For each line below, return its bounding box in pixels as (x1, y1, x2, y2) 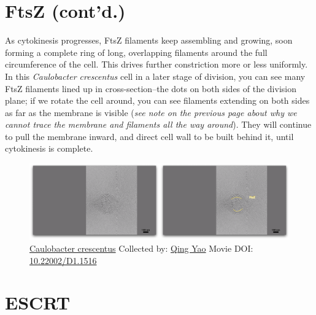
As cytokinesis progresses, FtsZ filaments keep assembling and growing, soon (5, 34, 293, 47)
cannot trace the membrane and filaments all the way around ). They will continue (5, 118, 312, 131)
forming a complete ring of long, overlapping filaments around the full (5, 45, 268, 58)
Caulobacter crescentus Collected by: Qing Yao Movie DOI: (29, 242, 253, 255)
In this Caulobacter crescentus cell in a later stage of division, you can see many (5, 69, 306, 82)
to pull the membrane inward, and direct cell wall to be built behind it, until (5, 130, 294, 142)
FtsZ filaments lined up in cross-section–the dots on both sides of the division (5, 82, 296, 95)
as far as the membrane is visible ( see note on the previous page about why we (5, 106, 297, 119)
